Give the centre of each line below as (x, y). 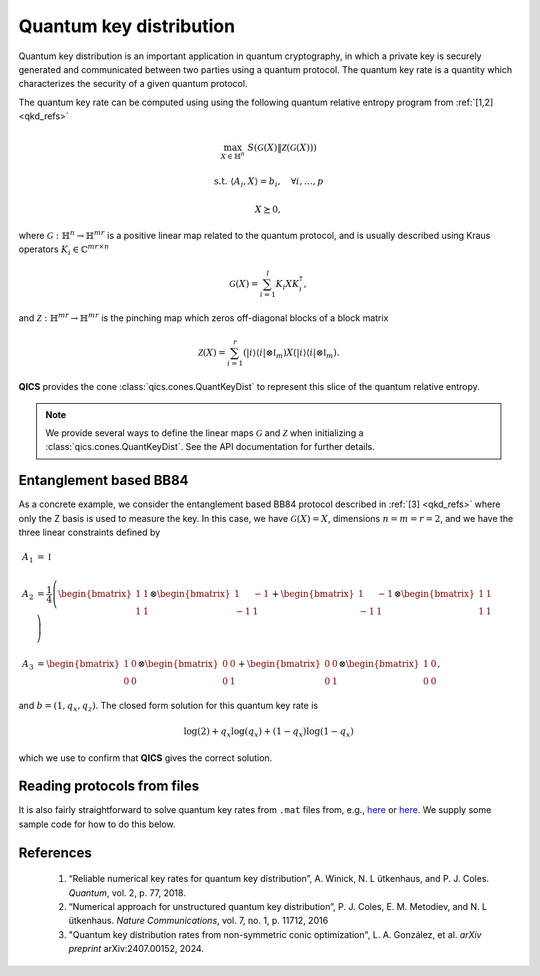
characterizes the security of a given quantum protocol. (133, 84)
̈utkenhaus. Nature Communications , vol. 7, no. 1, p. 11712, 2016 (198, 921)
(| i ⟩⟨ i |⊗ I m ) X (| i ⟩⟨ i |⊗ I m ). (291, 353)
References (55, 852)
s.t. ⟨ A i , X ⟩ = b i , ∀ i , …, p (268, 182)
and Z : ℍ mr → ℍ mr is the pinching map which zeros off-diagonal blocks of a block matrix (203, 317)
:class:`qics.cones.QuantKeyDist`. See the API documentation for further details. (210, 447)
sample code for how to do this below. (97, 824)
